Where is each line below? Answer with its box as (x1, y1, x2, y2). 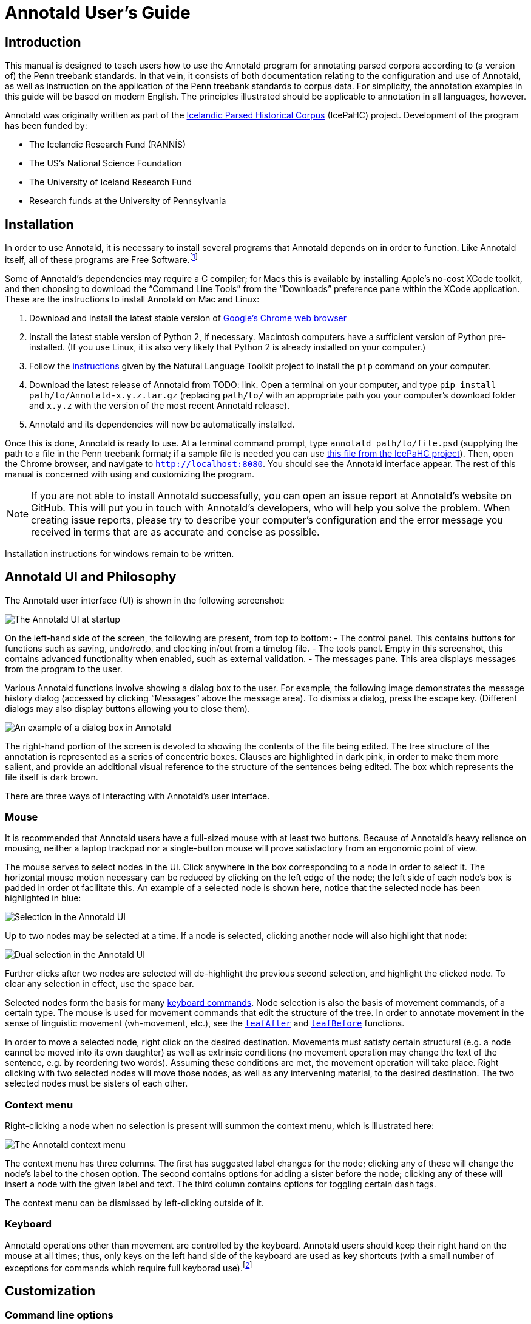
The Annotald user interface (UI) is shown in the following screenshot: (5, 595, 285, 606)
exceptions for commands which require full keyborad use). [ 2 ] (5, 1260, 252, 1273)
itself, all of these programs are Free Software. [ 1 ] (5, 253, 198, 265)
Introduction (5, 34, 81, 50)
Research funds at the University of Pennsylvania (29, 196, 226, 206)
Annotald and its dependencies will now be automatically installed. (29, 418, 295, 429)
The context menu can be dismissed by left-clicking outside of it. (5, 1198, 264, 1209)
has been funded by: (5, 120, 87, 131)
